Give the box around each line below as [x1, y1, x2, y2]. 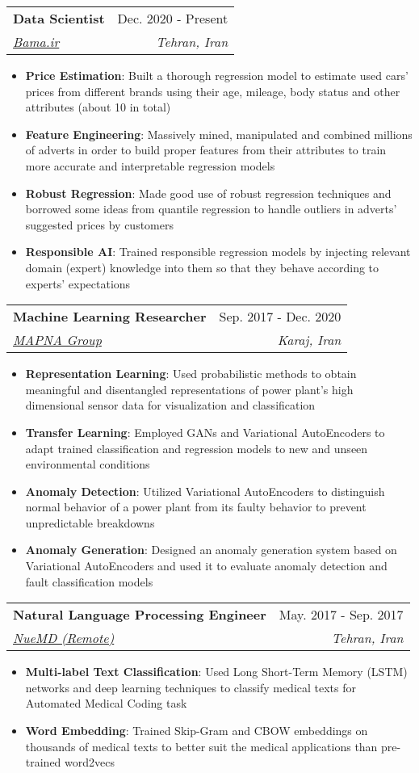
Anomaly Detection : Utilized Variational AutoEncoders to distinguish [25, 482, 385, 499]
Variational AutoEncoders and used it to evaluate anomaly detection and [25, 557, 388, 574]
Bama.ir [13, 32, 60, 51]
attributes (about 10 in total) [25, 99, 171, 116]
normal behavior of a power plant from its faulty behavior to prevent [25, 498, 367, 515]
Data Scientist [13, 9, 105, 27]
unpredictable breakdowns [25, 514, 155, 531]
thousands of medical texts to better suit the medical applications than [25, 737, 378, 754]
